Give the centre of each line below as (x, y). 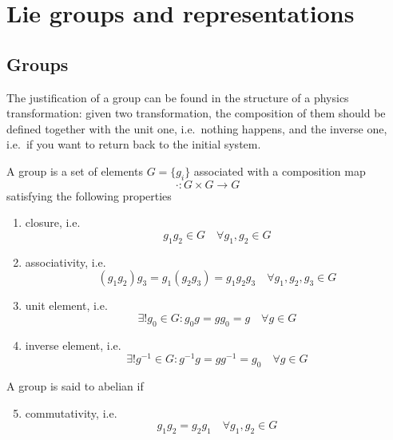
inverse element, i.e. (73, 345)
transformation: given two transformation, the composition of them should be (196, 113)
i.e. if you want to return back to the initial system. (134, 144)
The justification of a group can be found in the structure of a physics (178, 97)
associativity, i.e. (65, 262)
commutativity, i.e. (71, 412)
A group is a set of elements (75, 170)
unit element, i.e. (66, 305)
